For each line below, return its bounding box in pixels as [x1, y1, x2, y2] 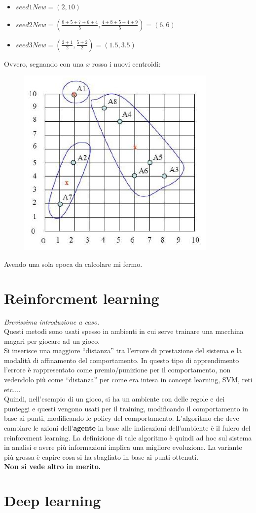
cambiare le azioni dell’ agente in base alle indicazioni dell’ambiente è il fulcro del [4, 423, 251, 433]
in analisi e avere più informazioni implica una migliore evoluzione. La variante [4, 442, 242, 452]
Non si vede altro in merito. [4, 461, 101, 472]
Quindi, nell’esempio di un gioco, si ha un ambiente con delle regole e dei [4, 394, 225, 404]
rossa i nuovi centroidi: [92, 58, 161, 69]
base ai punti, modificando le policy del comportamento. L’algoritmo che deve [4, 413, 239, 423]
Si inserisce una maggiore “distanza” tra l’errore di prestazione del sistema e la [4, 345, 242, 356]
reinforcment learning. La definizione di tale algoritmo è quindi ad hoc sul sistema [4, 432, 252, 442]
